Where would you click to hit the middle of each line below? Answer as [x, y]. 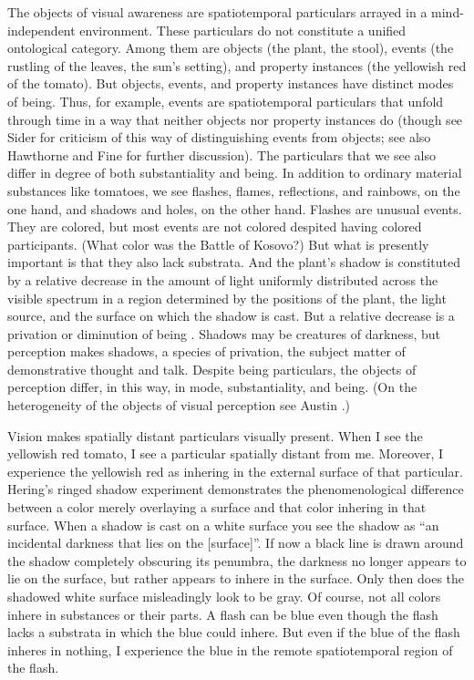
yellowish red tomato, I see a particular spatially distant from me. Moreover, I [226, 453]
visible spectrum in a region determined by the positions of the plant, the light [227, 298]
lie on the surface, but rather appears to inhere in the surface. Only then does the [236, 578]
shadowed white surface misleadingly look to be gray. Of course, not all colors [224, 596]
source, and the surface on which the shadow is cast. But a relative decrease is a [231, 316]
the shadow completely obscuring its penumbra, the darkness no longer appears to [237, 560]
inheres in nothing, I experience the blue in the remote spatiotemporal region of [230, 649]
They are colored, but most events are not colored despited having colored [215, 227]
